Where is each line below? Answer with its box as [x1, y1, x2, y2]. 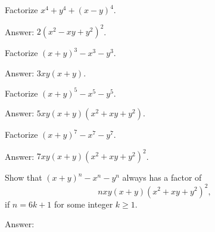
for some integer [54, 197, 113, 210]
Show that [5, 171, 42, 184]
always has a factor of [122, 171, 202, 184]
